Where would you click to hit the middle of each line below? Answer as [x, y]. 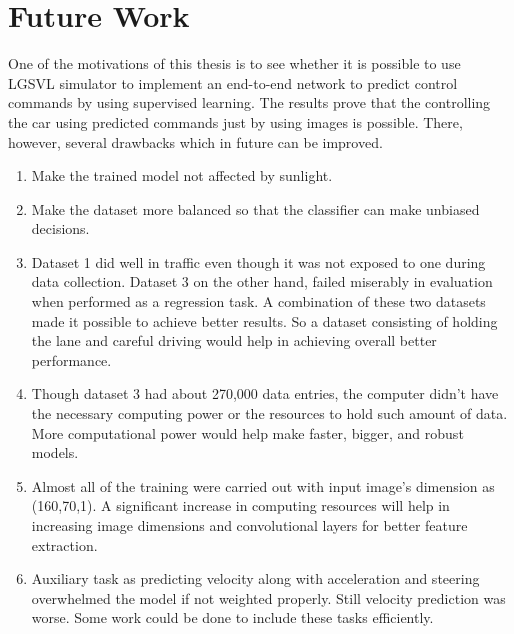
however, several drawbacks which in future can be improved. [195, 141]
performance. [71, 359]
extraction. [64, 544]
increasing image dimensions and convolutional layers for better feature [249, 525]
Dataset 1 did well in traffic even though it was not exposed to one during [258, 261]
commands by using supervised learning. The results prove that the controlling [249, 102]
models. [55, 452]
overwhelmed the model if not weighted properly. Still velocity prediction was [268, 597]
